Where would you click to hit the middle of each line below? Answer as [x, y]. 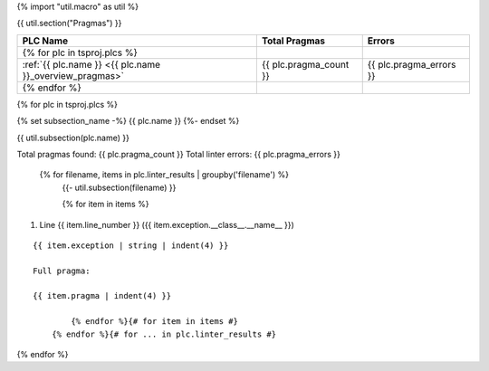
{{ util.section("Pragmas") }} [69, 24]
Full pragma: [62, 271]
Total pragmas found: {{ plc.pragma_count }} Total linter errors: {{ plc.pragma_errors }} [179, 154]
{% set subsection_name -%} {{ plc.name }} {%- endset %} [128, 121]
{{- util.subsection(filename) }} [119, 187]
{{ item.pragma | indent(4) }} [102, 296]
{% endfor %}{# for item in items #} [155, 322]
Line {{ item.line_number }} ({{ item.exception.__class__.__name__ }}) [167, 224]
